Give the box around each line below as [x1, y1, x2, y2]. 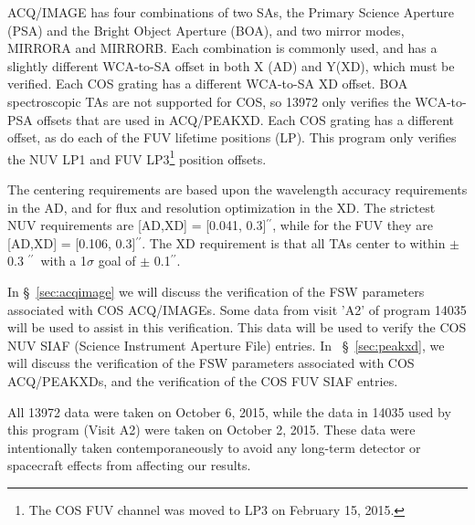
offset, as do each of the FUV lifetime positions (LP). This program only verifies [7, 128, 457, 147]
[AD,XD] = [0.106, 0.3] [7, 233, 136, 252]
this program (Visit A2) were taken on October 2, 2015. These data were [7, 420, 416, 439]
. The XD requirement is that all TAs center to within [142, 233, 446, 252]
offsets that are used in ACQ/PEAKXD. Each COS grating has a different [37, 110, 455, 129]
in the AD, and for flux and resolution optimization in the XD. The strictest [7, 197, 436, 216]
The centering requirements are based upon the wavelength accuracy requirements [7, 180, 468, 198]
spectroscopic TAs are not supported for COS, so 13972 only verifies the [7, 91, 411, 110]
